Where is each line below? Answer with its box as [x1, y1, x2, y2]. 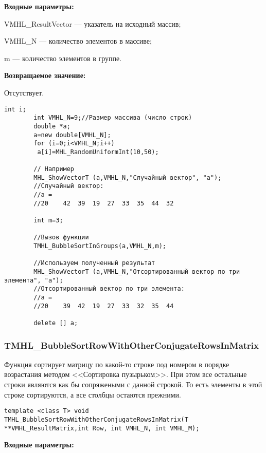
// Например [33, 165, 75, 173]
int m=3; [33, 217, 63, 224]
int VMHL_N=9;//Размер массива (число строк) [33, 114, 192, 122]
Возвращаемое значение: [4, 70, 86, 81]
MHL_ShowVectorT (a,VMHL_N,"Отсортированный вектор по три [33, 268, 240, 276]
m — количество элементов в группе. [4, 52, 122, 63]
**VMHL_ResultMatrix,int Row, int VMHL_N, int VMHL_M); [4, 424, 200, 432]
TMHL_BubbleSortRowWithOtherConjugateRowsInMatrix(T [4, 416, 188, 423]
